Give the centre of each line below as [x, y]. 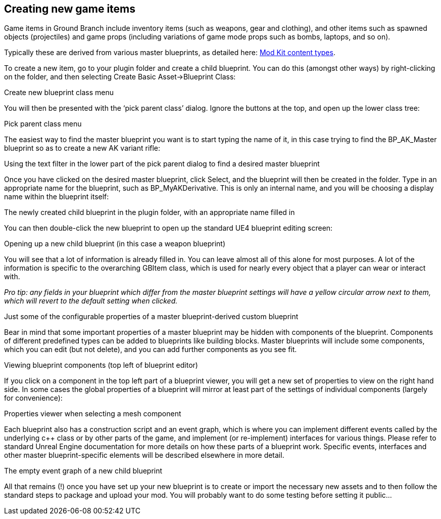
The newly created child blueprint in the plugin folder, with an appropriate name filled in [150, 212]
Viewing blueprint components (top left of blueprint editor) [101, 365]
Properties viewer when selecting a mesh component [93, 414]
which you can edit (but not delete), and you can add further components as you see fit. [151, 350]
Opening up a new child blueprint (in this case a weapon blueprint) [115, 244]
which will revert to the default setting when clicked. [91, 301]
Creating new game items [70, 9]
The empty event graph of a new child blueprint [83, 471]
